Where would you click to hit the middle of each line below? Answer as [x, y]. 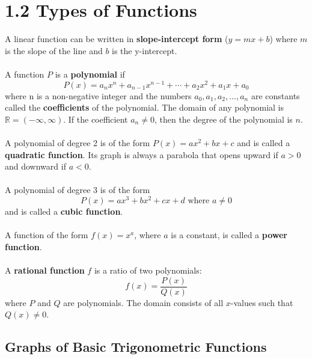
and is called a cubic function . [64, 211]
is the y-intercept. [145, 50]
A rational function [45, 270]
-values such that [262, 302]
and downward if [35, 166]
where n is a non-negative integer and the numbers [98, 95]
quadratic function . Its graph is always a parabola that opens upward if [142, 154]
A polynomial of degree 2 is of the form [78, 142]
